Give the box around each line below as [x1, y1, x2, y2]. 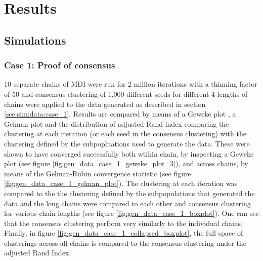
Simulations [4, 32, 66, 48]
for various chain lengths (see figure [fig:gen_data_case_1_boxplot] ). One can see [4, 208, 259, 218]
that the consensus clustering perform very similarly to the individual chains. [4, 217, 243, 228]
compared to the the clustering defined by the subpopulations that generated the [4, 188, 255, 198]
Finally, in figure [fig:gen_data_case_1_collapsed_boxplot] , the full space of [4, 228, 243, 238]
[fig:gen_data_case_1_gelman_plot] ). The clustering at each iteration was [4, 178, 238, 189]
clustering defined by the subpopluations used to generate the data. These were [4, 138, 250, 148]
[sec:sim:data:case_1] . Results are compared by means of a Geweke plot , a [4, 108, 236, 119]
